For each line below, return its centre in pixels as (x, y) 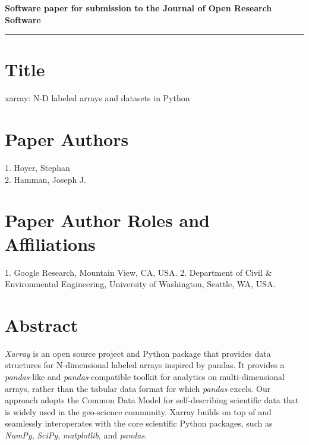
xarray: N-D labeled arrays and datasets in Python (97, 98)
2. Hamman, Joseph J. (45, 179)
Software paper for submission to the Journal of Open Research (138, 8)
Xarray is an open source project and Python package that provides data (138, 353)
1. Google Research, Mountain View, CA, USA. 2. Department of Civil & (138, 272)
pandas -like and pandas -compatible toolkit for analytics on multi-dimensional (145, 377)
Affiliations (50, 243)
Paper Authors (67, 139)
